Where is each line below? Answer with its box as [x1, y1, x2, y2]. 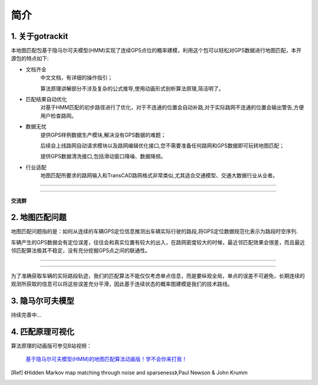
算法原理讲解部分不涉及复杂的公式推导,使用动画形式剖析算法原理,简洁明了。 [40, 85, 224, 92]
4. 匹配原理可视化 [11, 327, 75, 337]
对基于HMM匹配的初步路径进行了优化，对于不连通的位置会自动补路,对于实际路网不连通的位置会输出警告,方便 [40, 104, 304, 111]
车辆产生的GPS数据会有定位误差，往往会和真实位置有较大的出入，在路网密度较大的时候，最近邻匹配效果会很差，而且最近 [11, 238, 306, 245]
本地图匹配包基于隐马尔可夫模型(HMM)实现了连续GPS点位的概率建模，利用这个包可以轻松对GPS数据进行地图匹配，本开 [11, 47, 302, 54]
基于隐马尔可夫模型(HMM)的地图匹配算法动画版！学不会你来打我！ [25, 356, 187, 363]
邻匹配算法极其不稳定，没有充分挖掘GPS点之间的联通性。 [11, 247, 151, 254]
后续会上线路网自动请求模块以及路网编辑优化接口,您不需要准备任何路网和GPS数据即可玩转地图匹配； [40, 142, 285, 149]
